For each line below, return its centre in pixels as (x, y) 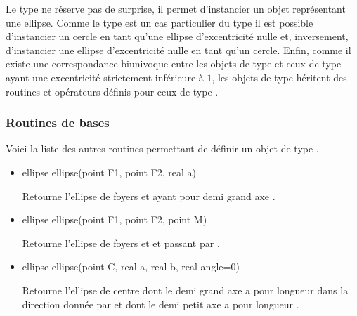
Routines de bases (58, 123)
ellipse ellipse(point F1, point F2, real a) (109, 172)
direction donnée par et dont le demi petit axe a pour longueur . (161, 304)
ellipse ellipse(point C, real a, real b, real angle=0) (131, 266)
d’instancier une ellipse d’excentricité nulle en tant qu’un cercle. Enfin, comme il (178, 50)
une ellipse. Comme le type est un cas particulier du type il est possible (160, 22)
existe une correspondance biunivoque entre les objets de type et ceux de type (174, 64)
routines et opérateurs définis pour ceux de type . (112, 91)
